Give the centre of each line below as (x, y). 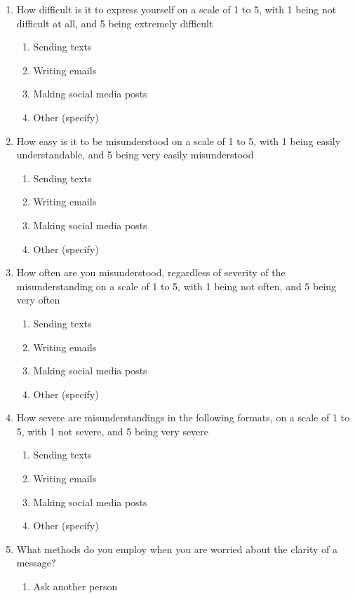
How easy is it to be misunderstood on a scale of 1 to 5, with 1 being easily (179, 141)
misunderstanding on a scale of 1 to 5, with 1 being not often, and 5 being (176, 286)
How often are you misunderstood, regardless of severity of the (151, 272)
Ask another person (75, 586)
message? (36, 563)
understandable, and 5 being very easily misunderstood (135, 155)
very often (38, 300)
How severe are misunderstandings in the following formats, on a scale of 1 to (183, 417)
